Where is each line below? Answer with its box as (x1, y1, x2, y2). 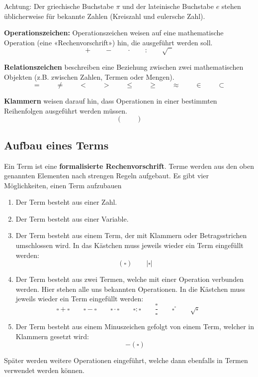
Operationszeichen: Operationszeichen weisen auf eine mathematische (4, 27, 224, 38)
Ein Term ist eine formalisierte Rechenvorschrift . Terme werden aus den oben (4, 160, 254, 171)
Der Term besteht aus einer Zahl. (15, 197, 117, 207)
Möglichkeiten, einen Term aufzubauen (4, 180, 122, 190)
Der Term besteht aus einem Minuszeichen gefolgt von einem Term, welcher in (15, 321, 255, 332)
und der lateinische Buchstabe (122, 1, 214, 11)
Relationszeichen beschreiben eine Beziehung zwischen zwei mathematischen (4, 61, 244, 72)
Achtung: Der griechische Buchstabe (4, 1, 114, 11)
